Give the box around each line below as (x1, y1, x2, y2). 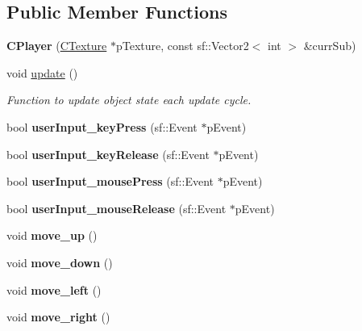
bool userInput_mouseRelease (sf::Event (6, 199, 227, 216)
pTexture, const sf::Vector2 (115, 37, 249, 54)
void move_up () (6, 227, 98, 244)
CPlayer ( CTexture (6, 37, 107, 54)
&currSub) (303, 37, 356, 54)
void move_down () (6, 253, 113, 270)
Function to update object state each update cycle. (6, 91, 252, 108)
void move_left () (6, 281, 102, 298)
